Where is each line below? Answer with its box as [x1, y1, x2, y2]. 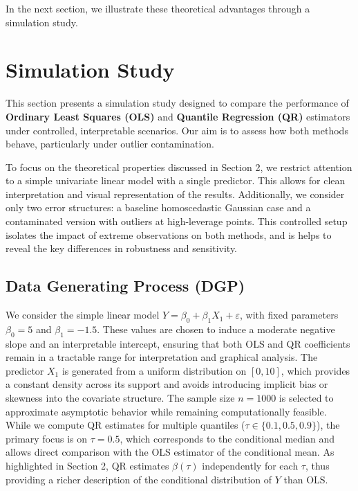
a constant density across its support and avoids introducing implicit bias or [6, 377, 328, 391]
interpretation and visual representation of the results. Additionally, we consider [6, 186, 345, 201]
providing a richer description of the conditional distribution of [6, 472, 272, 486]
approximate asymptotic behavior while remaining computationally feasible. [6, 404, 327, 418]
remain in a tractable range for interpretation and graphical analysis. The [6, 350, 318, 364]
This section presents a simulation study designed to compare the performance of [6, 96, 349, 110]
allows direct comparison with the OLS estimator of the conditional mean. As [6, 445, 335, 459]
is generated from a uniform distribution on [62, 363, 247, 377]
